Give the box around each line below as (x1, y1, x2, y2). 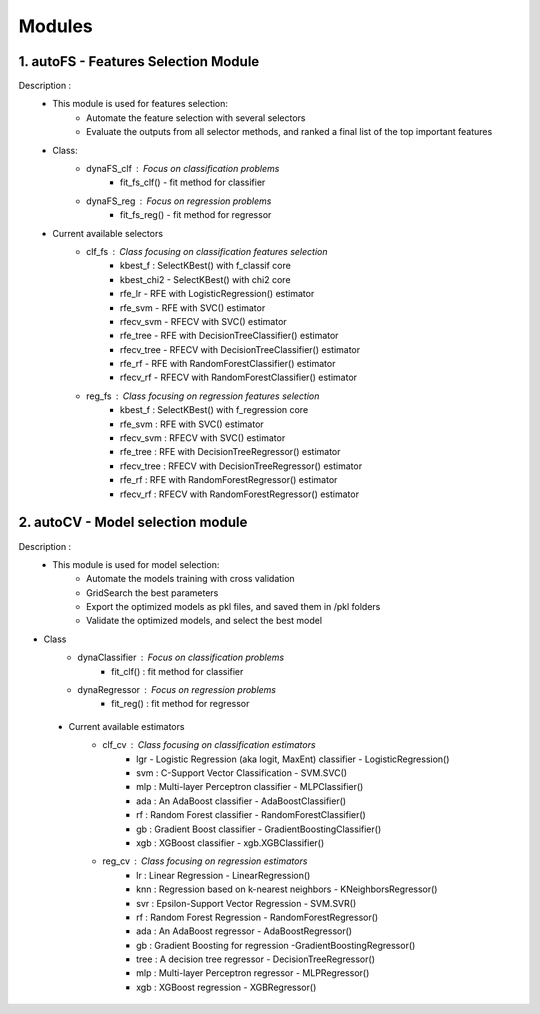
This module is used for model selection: (52, 558, 220, 570)
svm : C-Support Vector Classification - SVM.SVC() (136, 766, 348, 779)
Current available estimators (68, 720, 185, 732)
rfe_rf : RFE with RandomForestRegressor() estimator (120, 474, 338, 486)
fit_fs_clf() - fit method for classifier (120, 176, 266, 189)
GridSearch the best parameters (86, 586, 219, 599)
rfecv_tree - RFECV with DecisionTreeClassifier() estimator (120, 343, 361, 355)
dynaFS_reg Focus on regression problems (86, 195, 272, 207)
